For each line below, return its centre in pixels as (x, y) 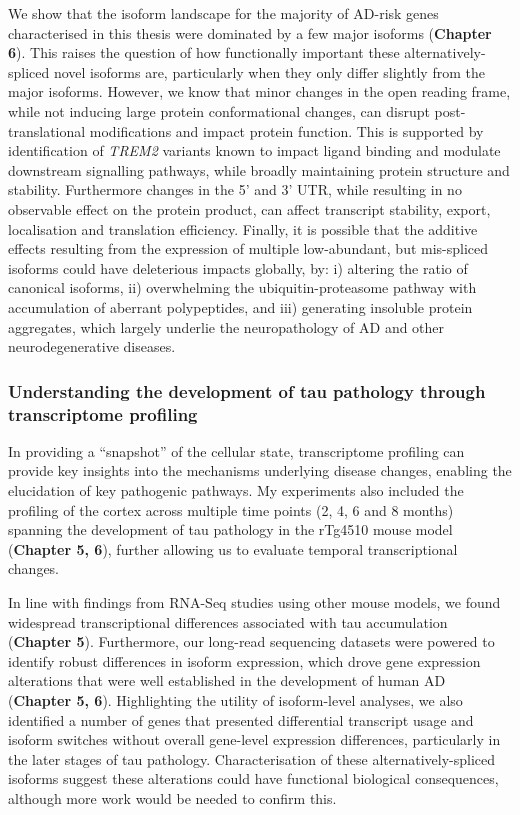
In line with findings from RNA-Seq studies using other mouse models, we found (254, 601)
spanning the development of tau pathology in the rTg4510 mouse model (230, 529)
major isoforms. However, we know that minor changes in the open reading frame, (259, 91)
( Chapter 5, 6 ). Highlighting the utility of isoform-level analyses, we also (235, 699)
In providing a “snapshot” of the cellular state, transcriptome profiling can (236, 450)
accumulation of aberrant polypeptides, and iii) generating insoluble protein (240, 306)
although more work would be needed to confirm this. (172, 797)
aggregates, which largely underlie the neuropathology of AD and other (226, 326)
